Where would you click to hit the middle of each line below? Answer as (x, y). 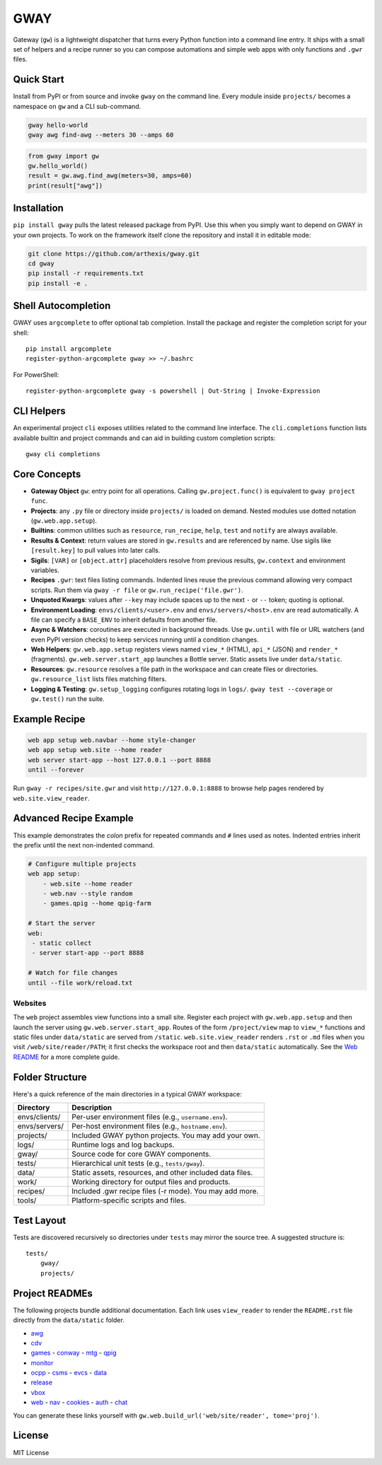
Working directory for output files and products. (151, 1182)
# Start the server (62, 923)
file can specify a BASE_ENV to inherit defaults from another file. (124, 620)
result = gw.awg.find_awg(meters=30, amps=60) (110, 176)
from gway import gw (63, 156)
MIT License (31, 1452)
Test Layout (40, 1220)
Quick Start (39, 80)
